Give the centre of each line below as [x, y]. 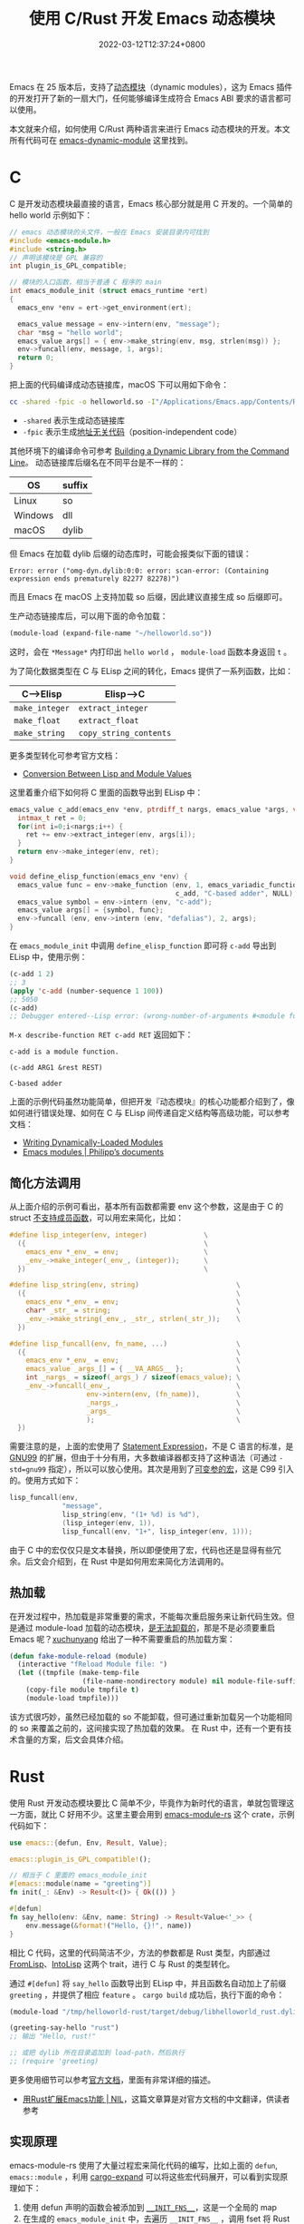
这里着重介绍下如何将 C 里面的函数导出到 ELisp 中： [106, 792]
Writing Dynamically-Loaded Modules [93, 1142]
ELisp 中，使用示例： [48, 957]
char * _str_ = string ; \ [133, 1311]
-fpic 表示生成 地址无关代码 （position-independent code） [132, 431]
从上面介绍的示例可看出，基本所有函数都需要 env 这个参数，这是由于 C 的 [147, 1207]
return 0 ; [36, 358]
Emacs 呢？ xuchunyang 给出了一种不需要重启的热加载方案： [122, 1639]
